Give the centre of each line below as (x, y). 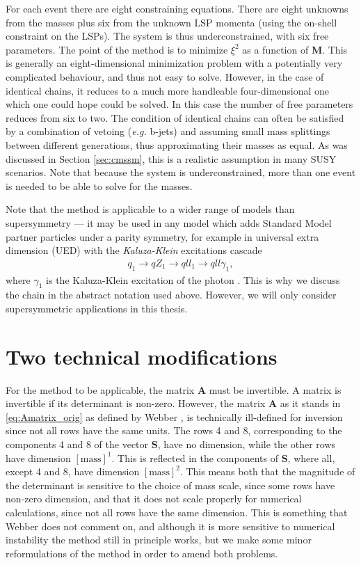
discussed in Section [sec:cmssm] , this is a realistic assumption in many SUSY (171, 158)
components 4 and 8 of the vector (77, 444)
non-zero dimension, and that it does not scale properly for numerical (154, 499)
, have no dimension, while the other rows (247, 444)
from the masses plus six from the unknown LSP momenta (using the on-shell (171, 22)
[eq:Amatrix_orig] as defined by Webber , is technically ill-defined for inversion (174, 416)
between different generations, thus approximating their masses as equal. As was (177, 144)
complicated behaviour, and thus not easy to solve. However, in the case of (165, 76)
